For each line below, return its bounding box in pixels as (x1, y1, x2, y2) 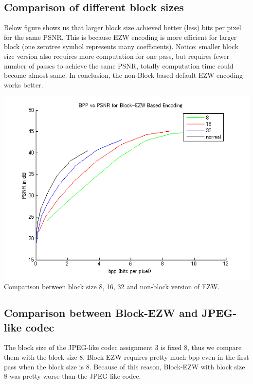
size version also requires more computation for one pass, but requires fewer (4, 51, 230, 61)
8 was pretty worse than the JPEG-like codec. (4, 371, 141, 381)
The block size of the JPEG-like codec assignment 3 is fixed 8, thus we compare (4, 342, 242, 352)
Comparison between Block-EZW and (4, 305, 198, 320)
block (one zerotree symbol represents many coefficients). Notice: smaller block (4, 41, 238, 52)
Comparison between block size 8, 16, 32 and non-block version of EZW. (4, 281, 220, 292)
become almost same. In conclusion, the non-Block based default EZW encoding (4, 70, 243, 80)
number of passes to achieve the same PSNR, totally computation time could (4, 60, 234, 70)
